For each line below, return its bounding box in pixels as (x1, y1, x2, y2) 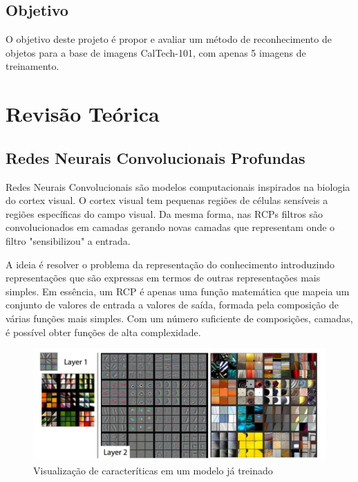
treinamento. (6, 59, 59, 73)
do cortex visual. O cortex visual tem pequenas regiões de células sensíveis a (6, 193, 328, 207)
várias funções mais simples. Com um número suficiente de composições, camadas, (6, 310, 353, 325)
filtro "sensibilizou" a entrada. (6, 233, 131, 248)
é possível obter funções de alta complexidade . (6, 324, 201, 339)
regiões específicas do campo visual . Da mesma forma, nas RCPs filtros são (6, 206, 323, 221)
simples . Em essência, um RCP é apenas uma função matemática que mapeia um (6, 284, 350, 298)
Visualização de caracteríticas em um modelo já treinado (33, 463, 273, 477)
